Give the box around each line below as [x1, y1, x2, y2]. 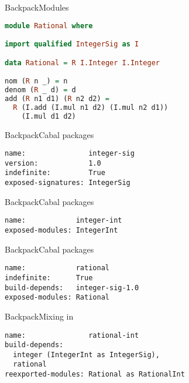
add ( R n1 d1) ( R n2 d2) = [5, 94, 110, 103]
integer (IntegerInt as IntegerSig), [13, 350, 160, 359]
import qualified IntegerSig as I [5, 40, 139, 49]
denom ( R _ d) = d [5, 86, 76, 95]
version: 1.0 [5, 159, 101, 167]
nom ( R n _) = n [5, 77, 68, 86]
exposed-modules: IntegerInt [5, 226, 118, 235]
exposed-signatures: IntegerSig [5, 179, 130, 187]
